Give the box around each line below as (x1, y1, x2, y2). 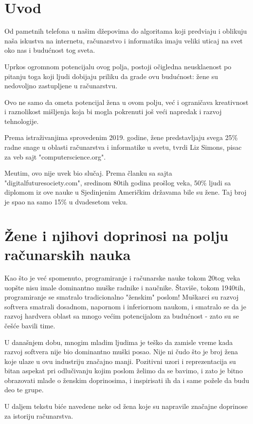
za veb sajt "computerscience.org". (4, 151, 106, 162)
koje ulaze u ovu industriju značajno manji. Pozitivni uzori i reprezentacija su (4, 356, 236, 366)
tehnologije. (4, 116, 39, 126)
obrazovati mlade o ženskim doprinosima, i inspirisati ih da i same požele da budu (4, 375, 249, 385)
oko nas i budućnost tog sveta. (4, 45, 95, 55)
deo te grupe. (4, 384, 44, 395)
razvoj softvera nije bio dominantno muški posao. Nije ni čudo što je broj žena (4, 346, 238, 357)
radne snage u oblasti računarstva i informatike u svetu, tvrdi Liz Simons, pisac (4, 142, 242, 152)
